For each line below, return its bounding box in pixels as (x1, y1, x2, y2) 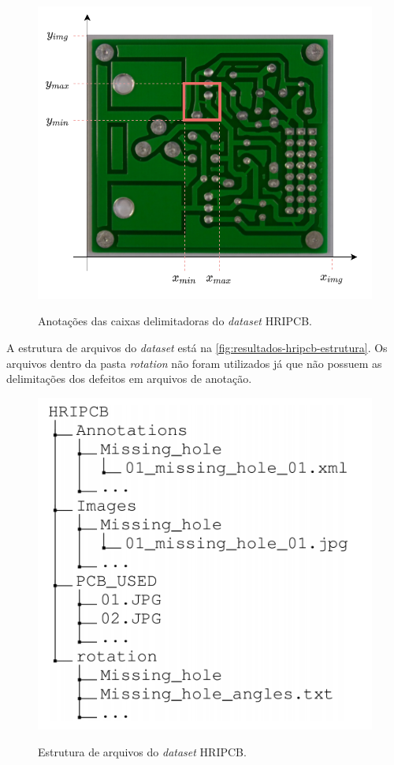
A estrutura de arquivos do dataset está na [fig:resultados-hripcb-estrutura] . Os (6, 339, 388, 355)
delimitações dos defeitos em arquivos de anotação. (6, 370, 252, 387)
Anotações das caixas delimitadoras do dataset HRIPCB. (38, 313, 312, 329)
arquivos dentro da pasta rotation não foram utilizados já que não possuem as (6, 354, 382, 371)
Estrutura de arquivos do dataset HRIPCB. (38, 743, 247, 759)
